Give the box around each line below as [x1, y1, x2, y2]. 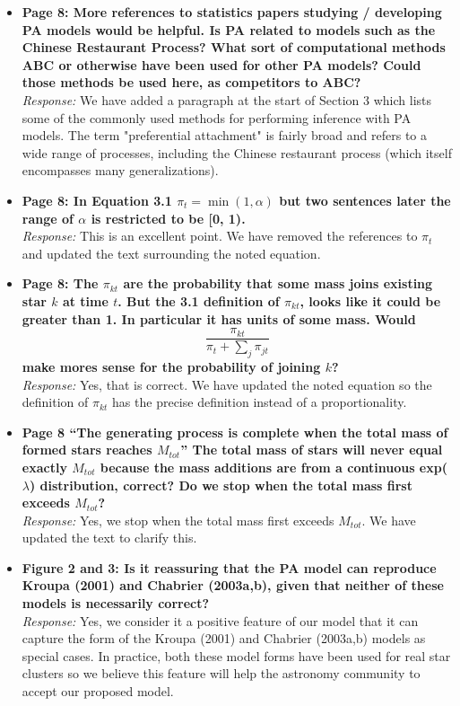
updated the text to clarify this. [22, 528, 197, 547]
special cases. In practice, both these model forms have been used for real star [22, 646, 451, 665]
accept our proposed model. [22, 682, 174, 701]
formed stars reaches [22, 440, 152, 459]
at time [62, 291, 108, 310]
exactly [22, 457, 67, 476]
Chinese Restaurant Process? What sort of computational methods [22, 38, 446, 57]
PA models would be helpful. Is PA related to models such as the [22, 20, 436, 39]
